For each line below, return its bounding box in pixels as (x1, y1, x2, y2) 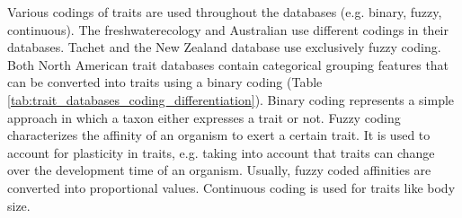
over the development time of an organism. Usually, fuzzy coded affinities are (7, 161, 431, 179)
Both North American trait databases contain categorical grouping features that (7, 55, 449, 74)
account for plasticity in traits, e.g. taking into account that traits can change (7, 143, 435, 161)
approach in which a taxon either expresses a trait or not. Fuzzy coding (7, 108, 401, 126)
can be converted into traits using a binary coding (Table (7, 73, 323, 92)
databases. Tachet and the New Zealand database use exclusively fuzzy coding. (7, 38, 441, 57)
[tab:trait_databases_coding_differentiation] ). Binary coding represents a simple (7, 90, 455, 109)
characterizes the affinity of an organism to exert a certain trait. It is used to (7, 126, 431, 144)
